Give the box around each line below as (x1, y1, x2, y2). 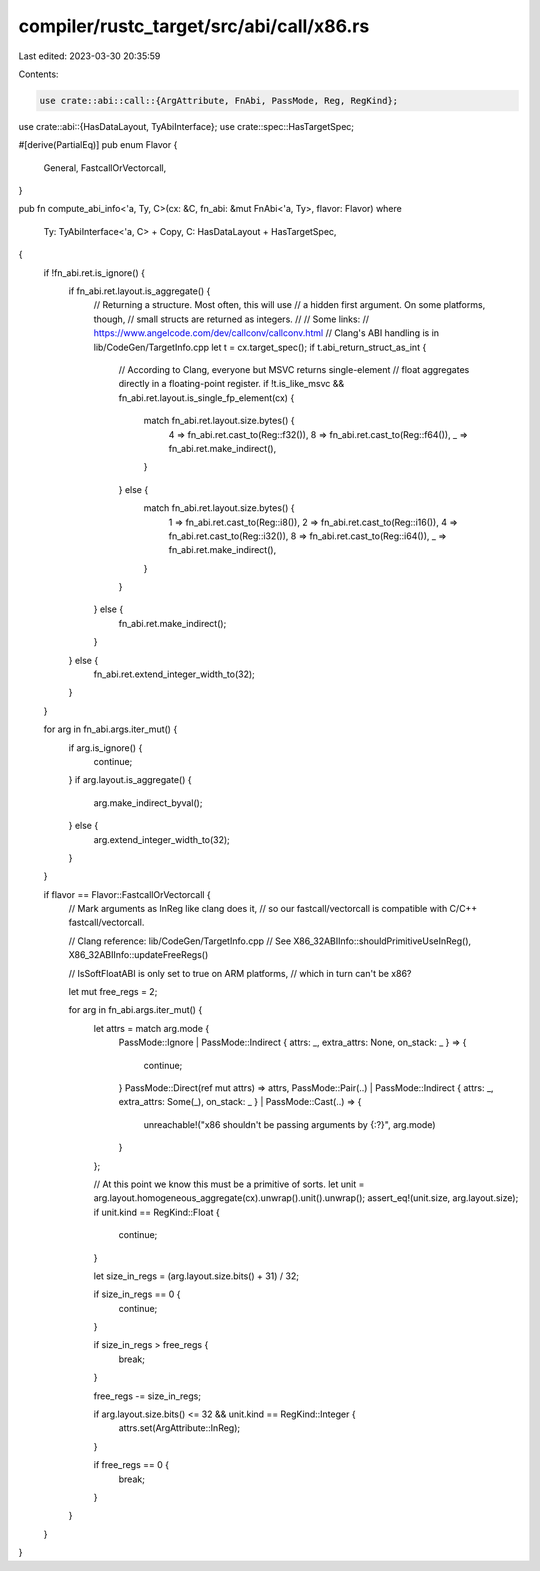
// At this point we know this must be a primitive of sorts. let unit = (93, 1178, 365, 1190)
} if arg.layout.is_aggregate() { (68, 774, 192, 786)
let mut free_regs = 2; (68, 986, 158, 998)
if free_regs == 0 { (93, 1459, 170, 1471)
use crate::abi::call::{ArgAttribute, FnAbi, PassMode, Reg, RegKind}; (39, 95, 399, 106)
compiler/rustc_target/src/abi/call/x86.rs (18, 15, 370, 37)
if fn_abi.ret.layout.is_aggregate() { (68, 285, 211, 297)
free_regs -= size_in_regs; (93, 1390, 202, 1402)
